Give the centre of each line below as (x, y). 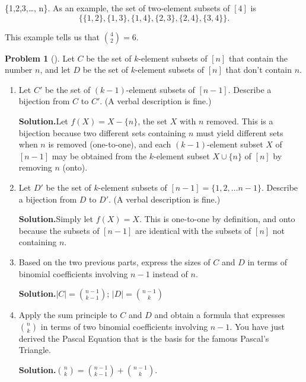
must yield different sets (240, 132)
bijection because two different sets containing (102, 132)
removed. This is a (240, 121)
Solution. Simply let (56, 219)
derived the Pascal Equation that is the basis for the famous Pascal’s (144, 338)
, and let (55, 70)
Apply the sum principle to (68, 315)
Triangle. (35, 350)
